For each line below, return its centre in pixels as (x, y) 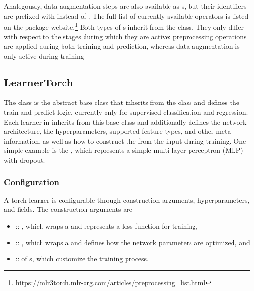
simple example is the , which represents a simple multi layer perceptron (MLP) (124, 150)
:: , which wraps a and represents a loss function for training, (106, 225)
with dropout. (25, 159)
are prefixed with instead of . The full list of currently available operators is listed (126, 15)
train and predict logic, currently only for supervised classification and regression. (126, 112)
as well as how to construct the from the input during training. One (144, 140)
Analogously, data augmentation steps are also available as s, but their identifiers (125, 6)
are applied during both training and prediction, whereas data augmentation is (122, 46)
